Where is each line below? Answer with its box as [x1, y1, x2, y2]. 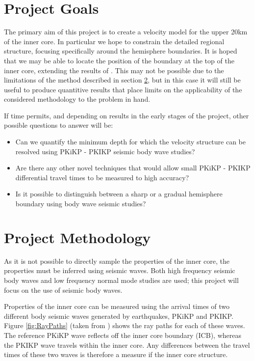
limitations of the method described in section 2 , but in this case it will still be [4, 75, 241, 85]
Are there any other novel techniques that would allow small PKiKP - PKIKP [15, 163, 251, 173]
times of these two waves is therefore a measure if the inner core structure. [4, 349, 228, 360]
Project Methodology [4, 227, 151, 247]
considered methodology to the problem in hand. [4, 94, 151, 104]
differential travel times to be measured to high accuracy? [15, 172, 189, 182]
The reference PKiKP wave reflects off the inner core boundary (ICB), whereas [4, 330, 241, 340]
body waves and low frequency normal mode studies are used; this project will [4, 275, 239, 285]
